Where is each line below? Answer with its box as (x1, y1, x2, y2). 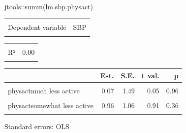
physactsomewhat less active (8, 100, 93, 110)
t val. (141, 70, 159, 80)
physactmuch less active (8, 85, 80, 95)
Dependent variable (8, 22, 66, 32)
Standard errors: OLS (4, 121, 69, 132)
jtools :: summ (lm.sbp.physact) (4, 1, 93, 11)
